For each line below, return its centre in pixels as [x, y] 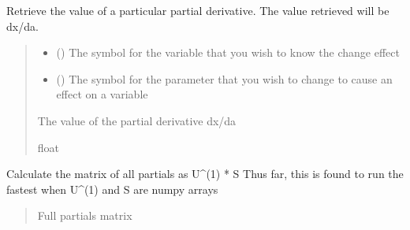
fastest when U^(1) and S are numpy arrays [112, 189]
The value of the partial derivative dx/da [137, 120]
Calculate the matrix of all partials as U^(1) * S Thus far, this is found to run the [205, 174]
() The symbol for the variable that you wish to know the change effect [228, 52]
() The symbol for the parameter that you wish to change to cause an [224, 78]
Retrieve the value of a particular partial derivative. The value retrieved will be [198, 10]
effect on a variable [102, 94]
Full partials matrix [85, 215]
